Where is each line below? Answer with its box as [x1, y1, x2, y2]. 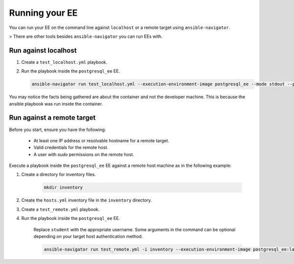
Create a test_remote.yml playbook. [21, 206, 100, 212]
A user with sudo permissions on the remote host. [33, 151, 134, 157]
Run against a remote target [9, 113, 96, 122]
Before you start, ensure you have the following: [9, 127, 106, 132]
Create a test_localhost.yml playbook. [21, 59, 108, 65]
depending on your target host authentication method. [33, 233, 143, 239]
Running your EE [9, 7, 78, 18]
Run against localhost [9, 46, 77, 54]
